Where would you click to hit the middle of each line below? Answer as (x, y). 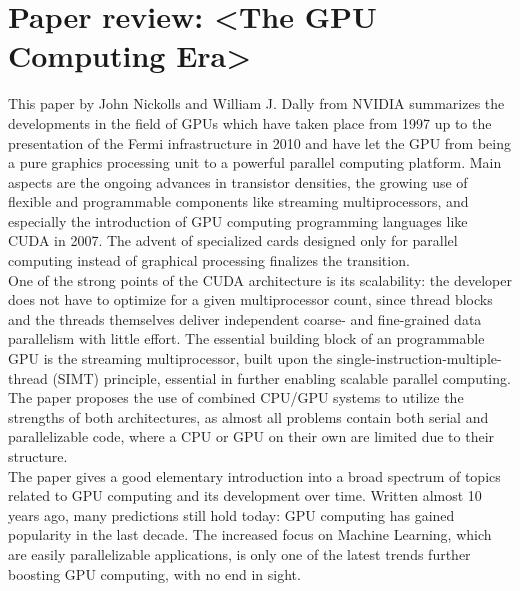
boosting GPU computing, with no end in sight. (154, 573)
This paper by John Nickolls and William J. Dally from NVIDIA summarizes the (256, 103)
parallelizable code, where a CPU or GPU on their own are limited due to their (251, 436)
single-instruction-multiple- (419, 358)
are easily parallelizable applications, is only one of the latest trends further (239, 553)
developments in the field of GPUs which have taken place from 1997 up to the (250, 122)
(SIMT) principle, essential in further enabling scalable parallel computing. (281, 377)
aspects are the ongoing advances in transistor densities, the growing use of (238, 181)
